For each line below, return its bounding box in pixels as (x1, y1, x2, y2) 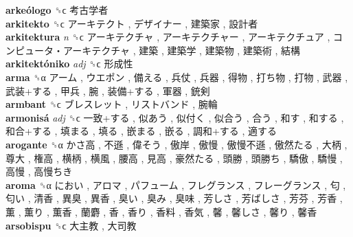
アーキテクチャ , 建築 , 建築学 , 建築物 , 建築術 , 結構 (62, 43, 301, 57)
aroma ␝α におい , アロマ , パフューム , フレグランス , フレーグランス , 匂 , (5, 177, 346, 192)
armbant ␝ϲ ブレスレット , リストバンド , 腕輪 (5, 97, 218, 111)
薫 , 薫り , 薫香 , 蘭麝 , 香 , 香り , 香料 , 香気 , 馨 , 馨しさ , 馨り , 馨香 (5, 204, 317, 218)
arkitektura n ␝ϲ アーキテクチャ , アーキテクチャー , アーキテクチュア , (5, 30, 330, 44)
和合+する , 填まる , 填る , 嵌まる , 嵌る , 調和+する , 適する (5, 124, 277, 138)
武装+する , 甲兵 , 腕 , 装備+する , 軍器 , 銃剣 (5, 83, 210, 98)
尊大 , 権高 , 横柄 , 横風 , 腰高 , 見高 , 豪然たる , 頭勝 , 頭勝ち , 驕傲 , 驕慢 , (5, 150, 343, 165)
